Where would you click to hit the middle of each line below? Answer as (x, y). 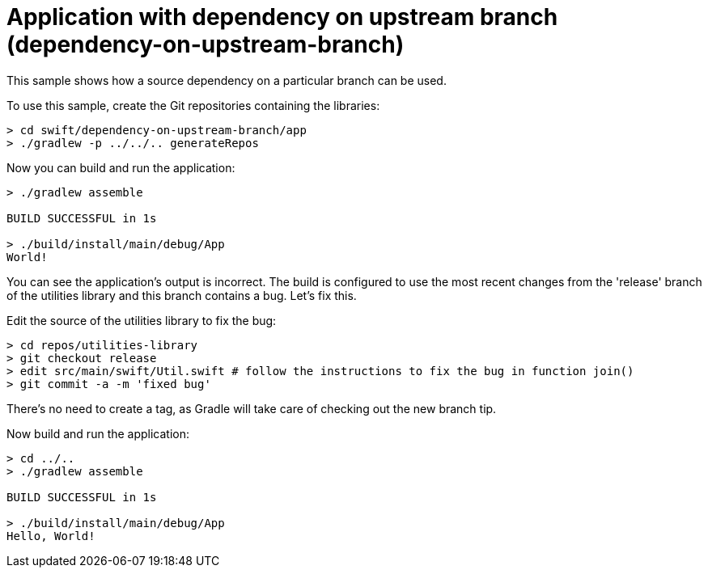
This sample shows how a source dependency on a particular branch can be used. (227, 80)
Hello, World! (51, 536)
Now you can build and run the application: (121, 167)
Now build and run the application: (98, 433)
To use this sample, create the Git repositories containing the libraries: (193, 105)
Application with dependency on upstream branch (282, 17)
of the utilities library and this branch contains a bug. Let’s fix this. (182, 295)
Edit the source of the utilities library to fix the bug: (142, 320)
